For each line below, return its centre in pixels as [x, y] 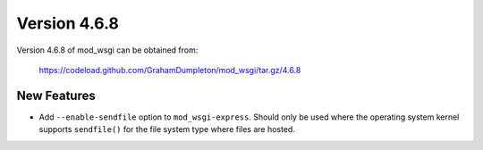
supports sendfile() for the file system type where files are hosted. [167, 129]
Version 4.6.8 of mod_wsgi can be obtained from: [107, 50]
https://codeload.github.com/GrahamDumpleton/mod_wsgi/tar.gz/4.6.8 [170, 70]
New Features [56, 95]
